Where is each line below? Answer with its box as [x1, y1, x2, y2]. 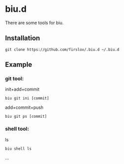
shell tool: [5, 126, 29, 132]
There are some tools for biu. [5, 20, 64, 26]
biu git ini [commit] [5, 96, 50, 101]
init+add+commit [5, 86, 40, 92]
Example [5, 61, 32, 69]
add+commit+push [5, 104, 44, 110]
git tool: [5, 75, 24, 82]
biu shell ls [5, 146, 32, 151]
